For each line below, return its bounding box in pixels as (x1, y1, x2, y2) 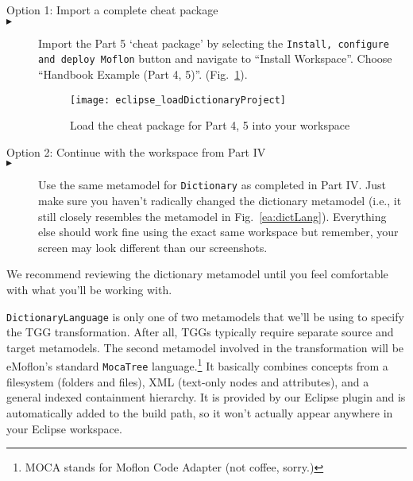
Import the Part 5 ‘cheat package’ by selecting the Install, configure (38, 34, 389, 51)
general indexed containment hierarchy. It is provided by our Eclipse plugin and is (6, 389, 406, 405)
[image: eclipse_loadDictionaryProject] (70, 94, 287, 106)
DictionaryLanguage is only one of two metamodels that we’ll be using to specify (6, 308, 404, 324)
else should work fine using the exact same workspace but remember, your (38, 223, 399, 240)
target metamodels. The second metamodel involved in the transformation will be (6, 339, 404, 355)
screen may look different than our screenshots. (38, 239, 268, 255)
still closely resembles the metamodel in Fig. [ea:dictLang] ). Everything (38, 208, 387, 224)
